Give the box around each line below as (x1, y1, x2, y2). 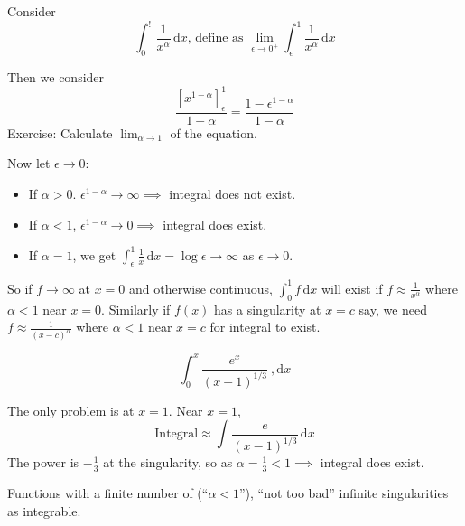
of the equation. (170, 123, 257, 142)
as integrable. (7, 501, 81, 520)
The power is (7, 453, 79, 472)
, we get (72, 245, 116, 264)
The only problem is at (7, 400, 135, 419)
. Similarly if (101, 299, 171, 318)
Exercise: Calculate (7, 123, 113, 142)
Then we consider (7, 67, 105, 86)
